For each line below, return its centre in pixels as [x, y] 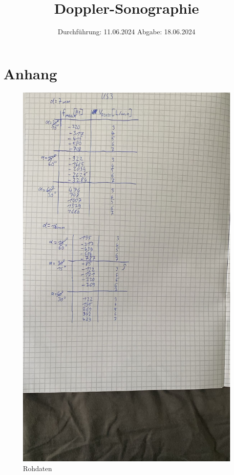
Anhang [30, 73]
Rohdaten [38, 468]
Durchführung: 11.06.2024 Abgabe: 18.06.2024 [127, 32]
